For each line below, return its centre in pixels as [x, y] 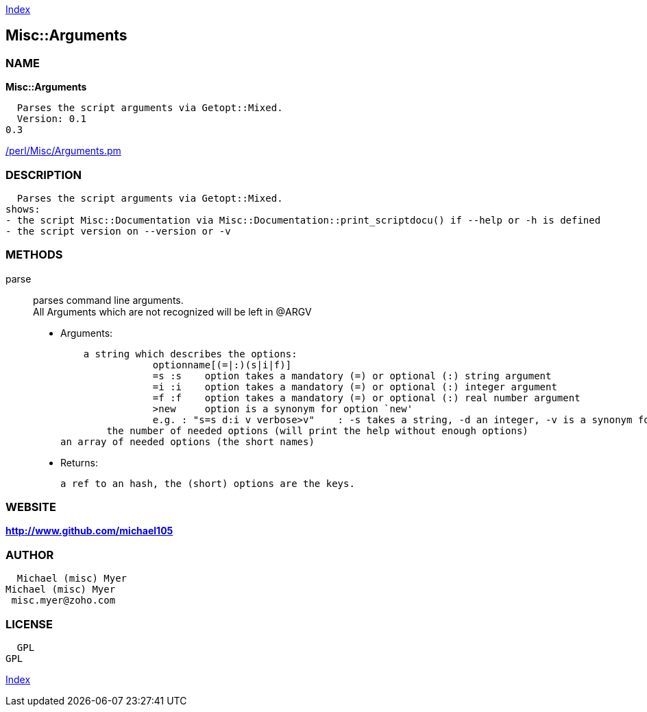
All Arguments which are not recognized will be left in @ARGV [172, 311]
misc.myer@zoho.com [63, 601]
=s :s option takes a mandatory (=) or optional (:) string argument [352, 376]
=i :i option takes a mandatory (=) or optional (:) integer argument [355, 387]
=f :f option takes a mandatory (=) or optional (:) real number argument [366, 397]
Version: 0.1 [52, 119]
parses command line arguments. [108, 300]
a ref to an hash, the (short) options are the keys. [208, 483]
